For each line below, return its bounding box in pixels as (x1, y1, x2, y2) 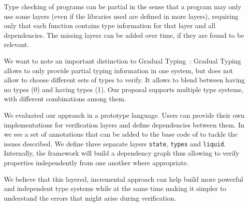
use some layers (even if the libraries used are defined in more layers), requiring (4, 11, 239, 21)
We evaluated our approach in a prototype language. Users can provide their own (4, 110, 245, 120)
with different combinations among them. (4, 94, 126, 104)
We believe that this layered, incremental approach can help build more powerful (4, 174, 243, 184)
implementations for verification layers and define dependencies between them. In (4, 119, 245, 129)
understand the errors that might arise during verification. (4, 192, 176, 203)
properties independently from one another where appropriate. (4, 157, 189, 167)
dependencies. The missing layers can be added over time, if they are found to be (4, 30, 244, 40)
